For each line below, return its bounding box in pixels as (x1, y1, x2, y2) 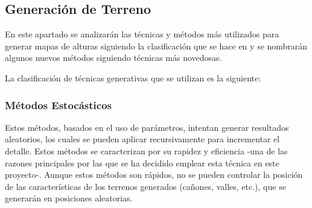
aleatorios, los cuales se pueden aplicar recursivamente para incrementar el (5, 133, 280, 145)
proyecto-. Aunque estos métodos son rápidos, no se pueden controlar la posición (5, 168, 303, 181)
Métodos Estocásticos (5, 97, 112, 112)
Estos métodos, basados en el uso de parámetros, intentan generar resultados (5, 121, 289, 133)
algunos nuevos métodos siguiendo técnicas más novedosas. (5, 51, 222, 64)
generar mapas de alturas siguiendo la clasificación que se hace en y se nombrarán (5, 39, 308, 52)
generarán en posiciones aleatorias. (5, 192, 133, 204)
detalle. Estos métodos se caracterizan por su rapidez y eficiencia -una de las (5, 144, 288, 157)
